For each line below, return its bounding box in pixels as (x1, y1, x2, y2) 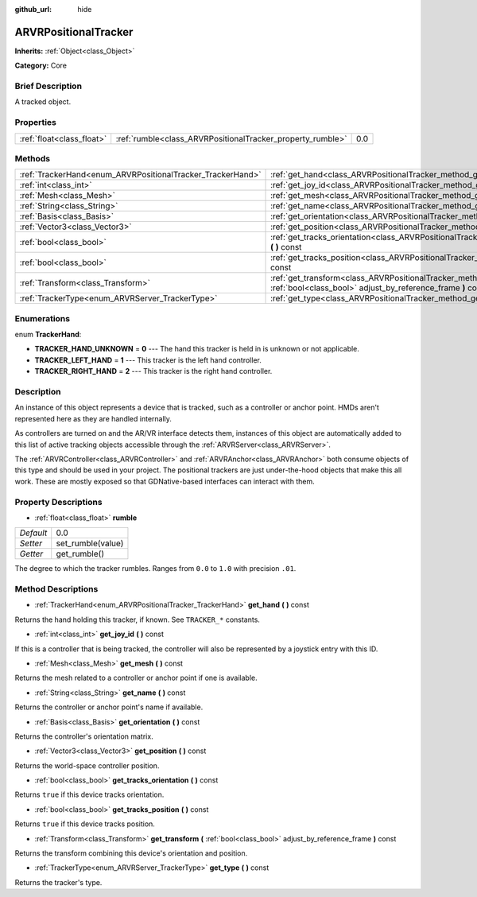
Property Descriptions (14, 496, 103, 507)
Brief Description (14, 80, 83, 91)
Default (19, 527, 48, 538)
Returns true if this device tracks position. (14, 819, 155, 829)
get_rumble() (56, 549, 105, 560)
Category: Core (14, 60, 68, 71)
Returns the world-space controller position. (14, 760, 160, 771)
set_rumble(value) (56, 538, 124, 549)
